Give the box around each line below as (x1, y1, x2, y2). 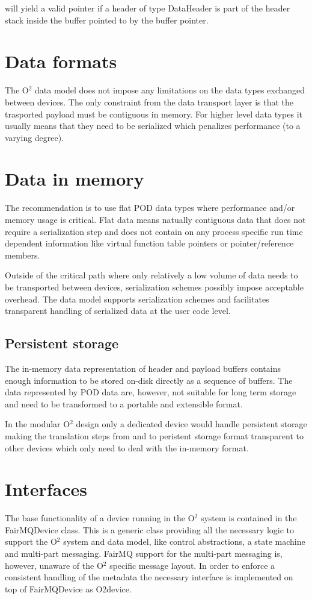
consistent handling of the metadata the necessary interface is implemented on (5, 571, 293, 583)
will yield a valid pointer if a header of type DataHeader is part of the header (5, 2, 290, 14)
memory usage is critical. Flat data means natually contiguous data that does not (5, 213, 306, 225)
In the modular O (5, 418, 70, 430)
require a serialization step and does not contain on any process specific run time (5, 225, 303, 237)
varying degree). (5, 131, 64, 143)
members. (5, 248, 40, 261)
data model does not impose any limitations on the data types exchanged (35, 84, 305, 96)
